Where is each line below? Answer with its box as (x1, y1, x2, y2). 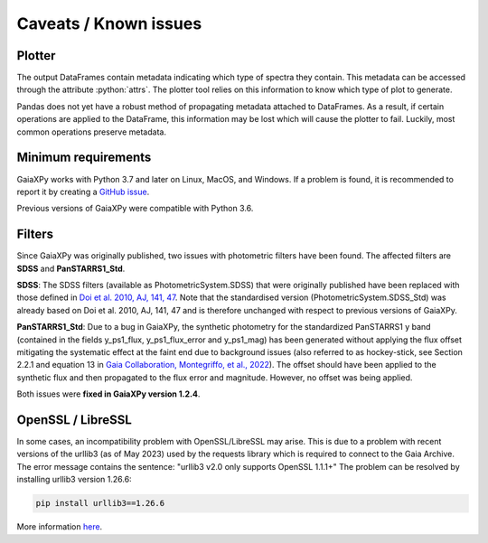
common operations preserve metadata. (16, 126, 167, 137)
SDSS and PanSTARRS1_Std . (16, 263, 126, 274)
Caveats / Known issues (16, 14, 202, 33)
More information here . (16, 521, 103, 532)
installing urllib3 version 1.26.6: (16, 474, 132, 485)
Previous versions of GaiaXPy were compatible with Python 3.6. (16, 203, 254, 214)
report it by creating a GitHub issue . (16, 186, 150, 197)
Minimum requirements (16, 150, 152, 165)
